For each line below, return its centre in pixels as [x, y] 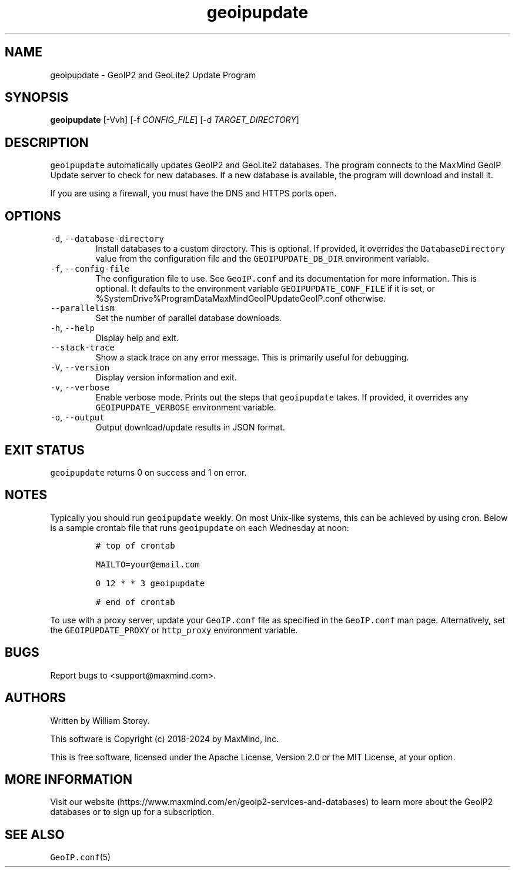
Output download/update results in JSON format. [190, 427]
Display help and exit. [137, 338]
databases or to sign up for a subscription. [132, 812]
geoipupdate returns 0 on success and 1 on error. [148, 472]
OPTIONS [33, 216]
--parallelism [82, 308]
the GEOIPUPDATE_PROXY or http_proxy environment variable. [174, 630]
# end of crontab [135, 602]
